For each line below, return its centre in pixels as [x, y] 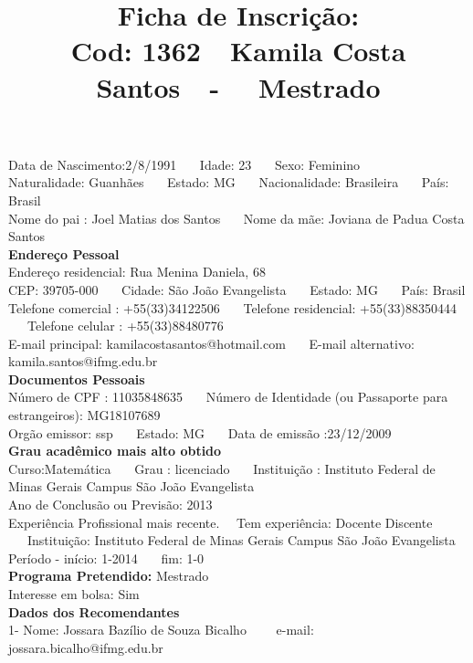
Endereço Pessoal [64, 253]
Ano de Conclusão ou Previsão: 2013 [110, 505]
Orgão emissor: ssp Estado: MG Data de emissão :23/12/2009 [200, 432]
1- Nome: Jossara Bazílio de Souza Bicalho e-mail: [161, 630]
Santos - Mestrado [238, 86]
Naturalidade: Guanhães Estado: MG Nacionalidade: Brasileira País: [229, 182]
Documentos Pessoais [77, 379]
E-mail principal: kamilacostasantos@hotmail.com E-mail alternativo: [211, 343]
